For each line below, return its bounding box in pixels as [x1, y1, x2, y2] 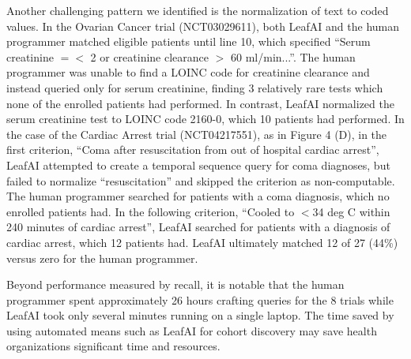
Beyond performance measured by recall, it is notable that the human [6, 276, 345, 293]
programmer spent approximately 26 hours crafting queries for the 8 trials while [6, 291, 394, 308]
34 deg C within [312, 203, 390, 219]
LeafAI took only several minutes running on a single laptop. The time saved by [6, 307, 394, 323]
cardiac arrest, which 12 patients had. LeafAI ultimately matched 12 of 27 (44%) [6, 234, 398, 250]
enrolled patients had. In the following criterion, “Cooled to [6, 203, 295, 219]
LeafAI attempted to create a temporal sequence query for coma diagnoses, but [6, 156, 390, 173]
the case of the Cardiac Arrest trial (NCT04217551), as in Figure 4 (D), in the [6, 125, 387, 142]
